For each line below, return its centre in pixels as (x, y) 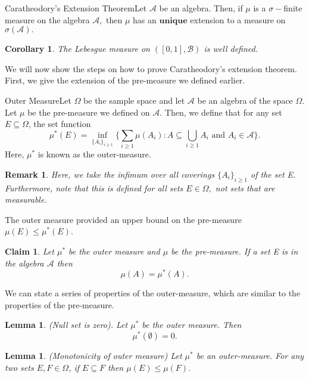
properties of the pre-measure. (60, 304)
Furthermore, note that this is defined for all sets (94, 188)
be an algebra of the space (245, 100)
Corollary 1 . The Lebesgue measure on (77, 49)
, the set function (60, 124)
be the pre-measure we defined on (89, 112)
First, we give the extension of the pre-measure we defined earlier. (125, 80)
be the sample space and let (134, 100)
